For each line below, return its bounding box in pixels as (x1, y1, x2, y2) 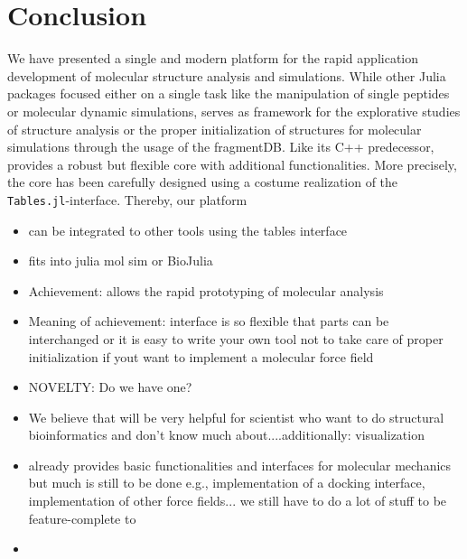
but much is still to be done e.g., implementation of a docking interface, (28, 473, 425, 492)
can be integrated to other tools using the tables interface (28, 220, 348, 239)
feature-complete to (28, 508, 136, 527)
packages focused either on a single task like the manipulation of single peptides (7, 84, 450, 103)
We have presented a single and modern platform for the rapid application (7, 49, 418, 68)
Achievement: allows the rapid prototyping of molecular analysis (28, 281, 384, 300)
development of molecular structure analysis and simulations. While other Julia (7, 66, 446, 85)
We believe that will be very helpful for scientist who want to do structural (28, 407, 444, 426)
